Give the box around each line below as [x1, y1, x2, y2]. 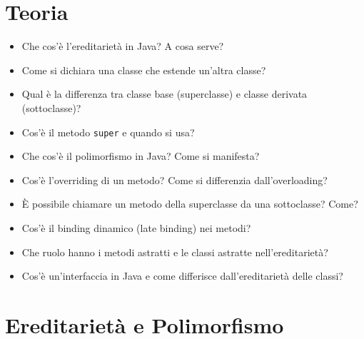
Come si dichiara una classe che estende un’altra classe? [21, 62, 266, 77]
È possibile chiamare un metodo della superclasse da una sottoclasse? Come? [21, 196, 358, 211]
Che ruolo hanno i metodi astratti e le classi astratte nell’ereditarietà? [21, 244, 328, 259]
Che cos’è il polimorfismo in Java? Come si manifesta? [21, 148, 260, 163]
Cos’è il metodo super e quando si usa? [21, 124, 195, 139]
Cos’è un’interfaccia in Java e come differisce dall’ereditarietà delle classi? [21, 268, 343, 283]
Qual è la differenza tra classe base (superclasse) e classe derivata [21, 86, 308, 101]
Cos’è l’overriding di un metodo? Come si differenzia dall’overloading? [21, 172, 328, 187]
